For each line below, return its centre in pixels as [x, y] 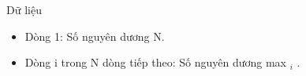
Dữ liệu [24, 9]
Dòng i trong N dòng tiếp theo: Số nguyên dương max [156, 62]
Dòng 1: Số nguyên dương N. [95, 36]
